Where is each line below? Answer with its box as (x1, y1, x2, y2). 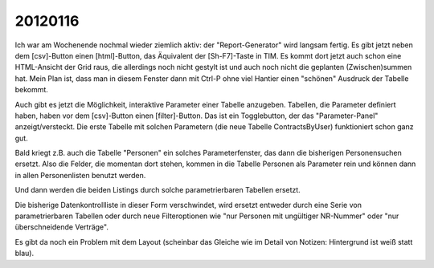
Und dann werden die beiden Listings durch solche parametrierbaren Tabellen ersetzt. (14, 185, 301, 195)
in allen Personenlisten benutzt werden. (14, 170, 146, 180)
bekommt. (14, 85, 48, 95)
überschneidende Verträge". (14, 222, 108, 232)
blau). (14, 249, 35, 258)
